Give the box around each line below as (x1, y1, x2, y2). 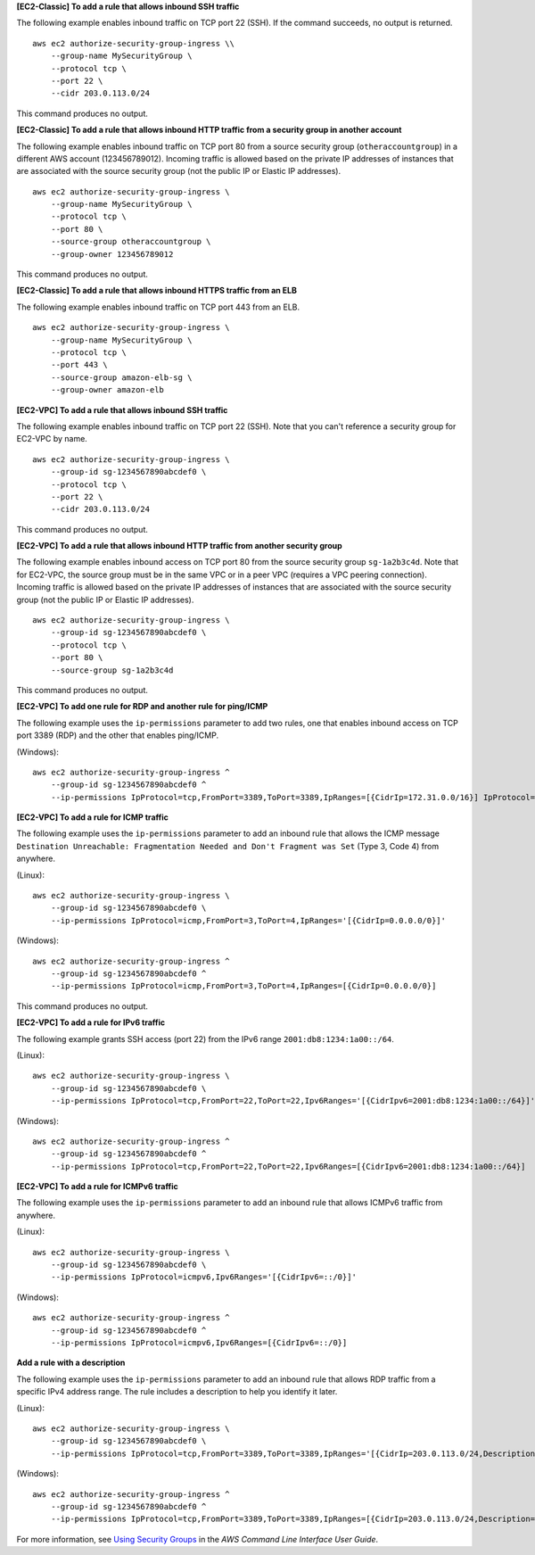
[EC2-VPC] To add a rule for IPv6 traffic (16, 1017, 166, 1028)
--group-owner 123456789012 (50, 249, 174, 259)
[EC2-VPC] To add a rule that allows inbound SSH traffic (16, 404, 228, 415)
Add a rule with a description (16, 1357, 126, 1369)
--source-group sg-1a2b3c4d (50, 665, 174, 675)
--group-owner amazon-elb (50, 385, 165, 395)
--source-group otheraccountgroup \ (50, 236, 211, 247)
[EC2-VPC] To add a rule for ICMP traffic (16, 812, 169, 823)
